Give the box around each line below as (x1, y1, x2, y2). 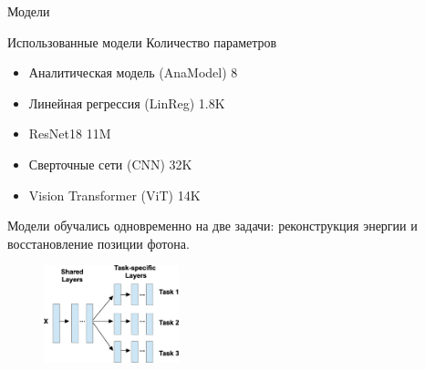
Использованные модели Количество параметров (7, 32, 277, 51)
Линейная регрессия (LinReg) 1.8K (28, 93, 225, 112)
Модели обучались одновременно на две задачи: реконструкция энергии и (7, 216, 418, 235)
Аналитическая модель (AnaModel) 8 (28, 63, 238, 82)
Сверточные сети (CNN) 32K (28, 154, 192, 173)
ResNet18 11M (28, 124, 111, 143)
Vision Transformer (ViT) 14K (28, 185, 201, 204)
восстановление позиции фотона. (7, 233, 190, 252)
